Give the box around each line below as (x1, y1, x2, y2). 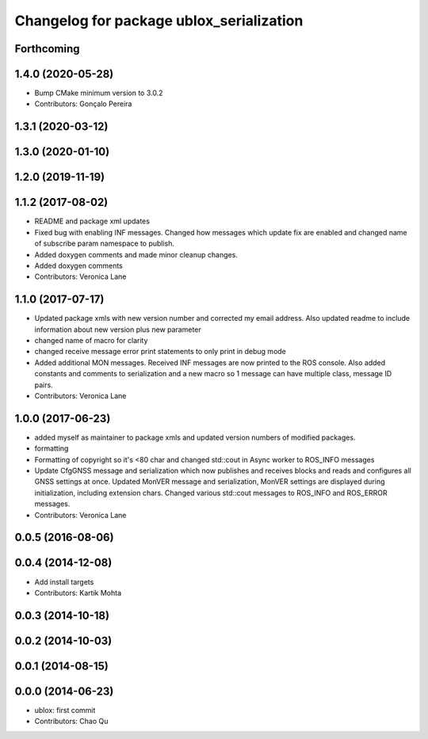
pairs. (34, 380, 53, 390)
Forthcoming (14, 42, 80, 55)
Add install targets (34, 577, 94, 586)
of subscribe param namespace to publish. (34, 238, 174, 249)
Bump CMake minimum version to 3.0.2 (34, 88, 163, 98)
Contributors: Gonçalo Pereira (34, 99, 132, 109)
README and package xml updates (34, 216, 151, 226)
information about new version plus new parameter (34, 325, 201, 334)
